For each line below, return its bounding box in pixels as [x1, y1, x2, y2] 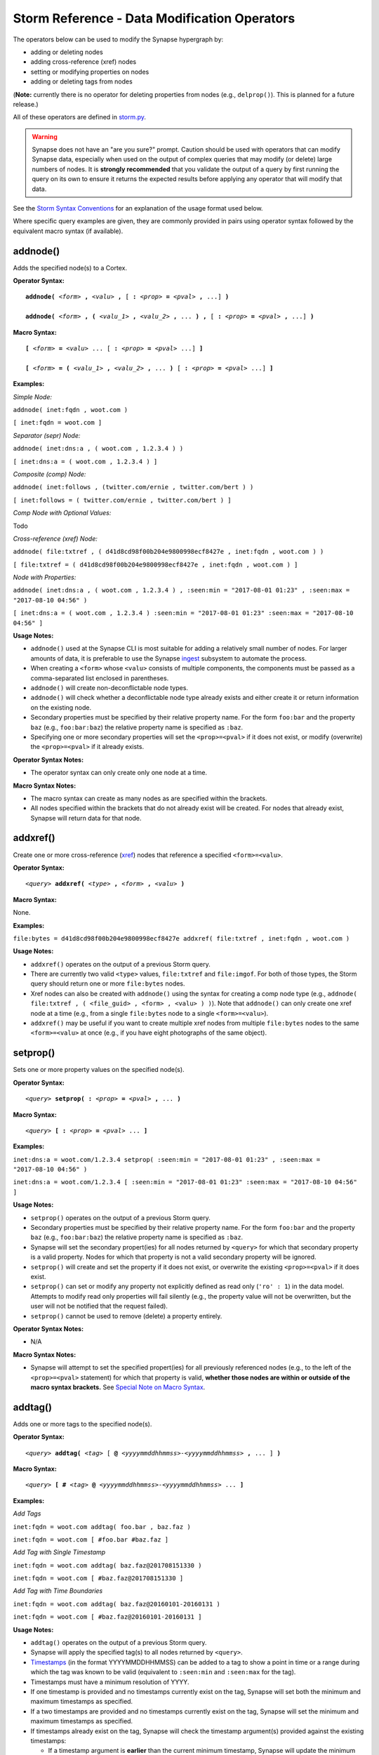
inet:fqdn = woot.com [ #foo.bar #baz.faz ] [13, 1535, 169, 1544]
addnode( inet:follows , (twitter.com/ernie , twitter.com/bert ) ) [13, 483, 254, 491]
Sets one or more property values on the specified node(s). [13, 1066, 185, 1074]
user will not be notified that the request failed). [30, 1302, 168, 1311]
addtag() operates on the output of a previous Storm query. [30, 1638, 207, 1647]
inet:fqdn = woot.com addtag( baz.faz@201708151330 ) [13, 1561, 202, 1569]
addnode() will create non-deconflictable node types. [30, 683, 189, 691]
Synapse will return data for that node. [30, 814, 142, 822]
